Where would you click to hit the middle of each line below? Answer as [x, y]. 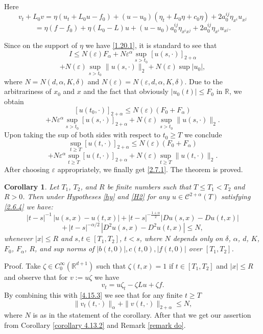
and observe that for [36, 277]
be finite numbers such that [149, 186]
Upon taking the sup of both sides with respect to [82, 135]
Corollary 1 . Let [32, 186]
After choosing [27, 169]
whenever [18, 238]
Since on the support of [41, 45]
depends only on [198, 238]
